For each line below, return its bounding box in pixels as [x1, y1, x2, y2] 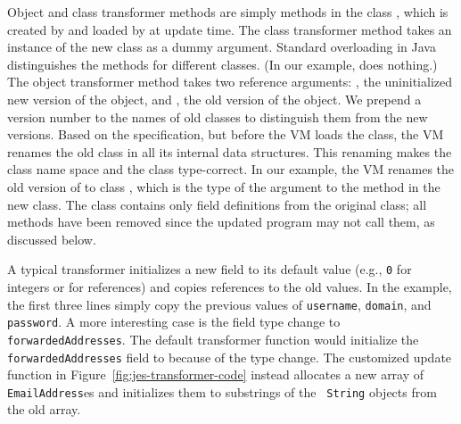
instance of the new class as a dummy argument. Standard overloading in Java [7, 37, 436, 56]
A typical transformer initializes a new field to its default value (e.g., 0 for [7, 260, 412, 279]
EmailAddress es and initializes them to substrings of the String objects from [7, 382, 437, 401]
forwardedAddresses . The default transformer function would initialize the [7, 329, 419, 348]
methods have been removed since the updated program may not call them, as [7, 212, 435, 231]
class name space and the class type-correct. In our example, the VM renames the [7, 160, 455, 179]
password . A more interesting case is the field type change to [7, 312, 341, 331]
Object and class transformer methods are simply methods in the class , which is [7, 3, 449, 21]
